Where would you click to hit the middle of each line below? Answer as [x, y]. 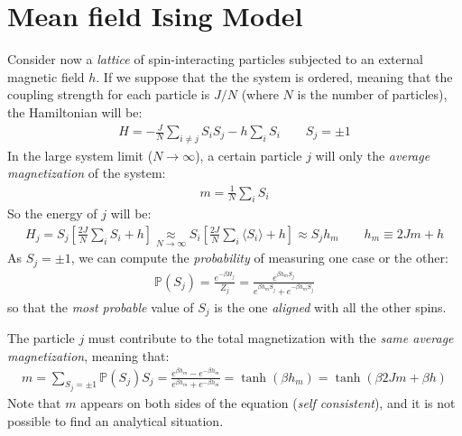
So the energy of [52, 213]
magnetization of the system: [87, 173]
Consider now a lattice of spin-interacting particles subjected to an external [215, 59]
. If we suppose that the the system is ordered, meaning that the [274, 76]
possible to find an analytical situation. [115, 420]
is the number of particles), [372, 94]
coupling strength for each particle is [109, 94]
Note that [34, 402]
